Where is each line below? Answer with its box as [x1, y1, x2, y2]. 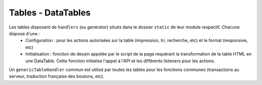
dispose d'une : [9, 30, 40, 36]
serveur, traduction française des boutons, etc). [9, 73, 104, 79]
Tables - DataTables [9, 7, 91, 18]
